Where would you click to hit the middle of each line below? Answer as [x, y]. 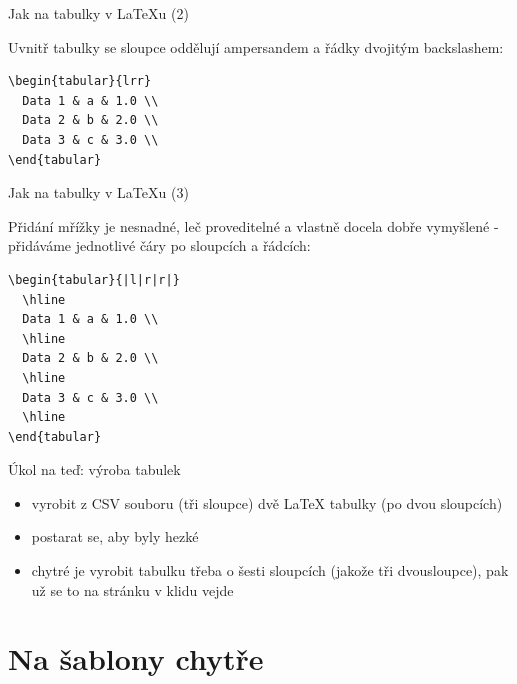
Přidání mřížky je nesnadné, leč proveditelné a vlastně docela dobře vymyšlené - [253, 225]
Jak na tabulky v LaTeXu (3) [98, 192]
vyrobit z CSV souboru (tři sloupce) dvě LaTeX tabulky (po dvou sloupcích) [267, 502]
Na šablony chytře [136, 658]
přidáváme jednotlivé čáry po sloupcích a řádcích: [159, 245]
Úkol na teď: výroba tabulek [94, 469]
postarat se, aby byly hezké [115, 536]
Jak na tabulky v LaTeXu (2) [98, 13]
